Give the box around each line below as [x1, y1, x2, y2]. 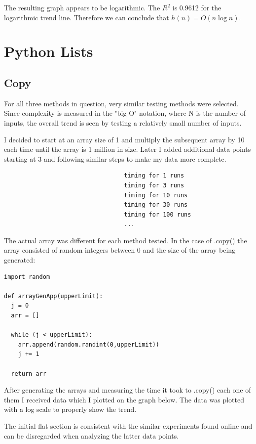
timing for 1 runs [124, 172, 184, 179]
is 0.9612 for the [172, 2, 221, 12]
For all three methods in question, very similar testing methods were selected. [4, 98, 239, 108]
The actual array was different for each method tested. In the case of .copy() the [4, 235, 247, 245]
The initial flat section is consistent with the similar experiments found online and [4, 420, 253, 431]
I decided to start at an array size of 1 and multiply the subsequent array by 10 [4, 134, 245, 144]
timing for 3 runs [124, 181, 184, 189]
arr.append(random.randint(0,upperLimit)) [18, 341, 159, 348]
